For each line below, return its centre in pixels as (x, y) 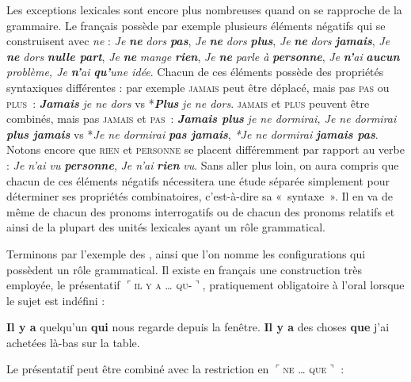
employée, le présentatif (63, 285)
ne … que (305, 369)
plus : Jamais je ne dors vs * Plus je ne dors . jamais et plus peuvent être (188, 103)
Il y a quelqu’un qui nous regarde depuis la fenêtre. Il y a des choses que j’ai (198, 327)
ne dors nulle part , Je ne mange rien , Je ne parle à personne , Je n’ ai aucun (203, 56)
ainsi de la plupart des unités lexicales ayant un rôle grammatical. (166, 227)
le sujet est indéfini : (56, 300)
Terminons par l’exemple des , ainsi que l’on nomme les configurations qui (186, 253)
